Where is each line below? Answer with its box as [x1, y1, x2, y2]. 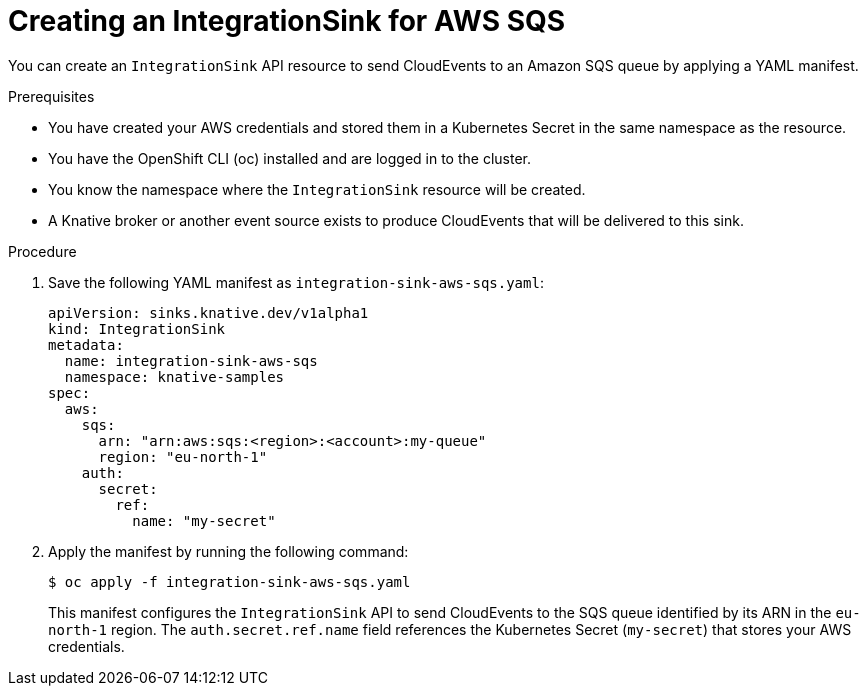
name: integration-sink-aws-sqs [64, 352, 318, 369]
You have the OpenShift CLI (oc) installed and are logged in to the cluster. [48, 149, 531, 167]
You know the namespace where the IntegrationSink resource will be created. [48, 180, 586, 198]
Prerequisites [8, 87, 95, 105]
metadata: [48, 336, 124, 353]
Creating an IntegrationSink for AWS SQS [8, 4, 566, 38]
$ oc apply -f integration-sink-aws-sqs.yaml [48, 573, 411, 590]
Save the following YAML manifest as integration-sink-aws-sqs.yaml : [48, 273, 544, 291]
